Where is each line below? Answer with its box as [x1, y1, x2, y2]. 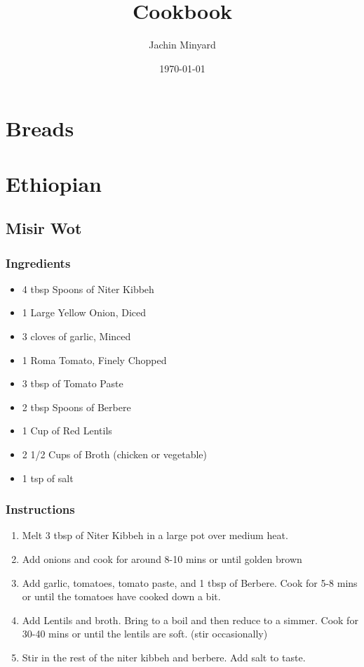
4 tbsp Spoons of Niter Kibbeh [22, 281, 154, 296]
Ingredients [6, 254, 71, 271]
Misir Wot [6, 217, 82, 239]
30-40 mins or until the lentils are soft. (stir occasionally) [22, 626, 268, 641]
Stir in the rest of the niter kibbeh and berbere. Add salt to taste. [22, 650, 306, 664]
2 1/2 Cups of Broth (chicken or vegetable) [22, 447, 208, 462]
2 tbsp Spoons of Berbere [22, 399, 131, 414]
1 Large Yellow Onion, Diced [22, 305, 147, 320]
